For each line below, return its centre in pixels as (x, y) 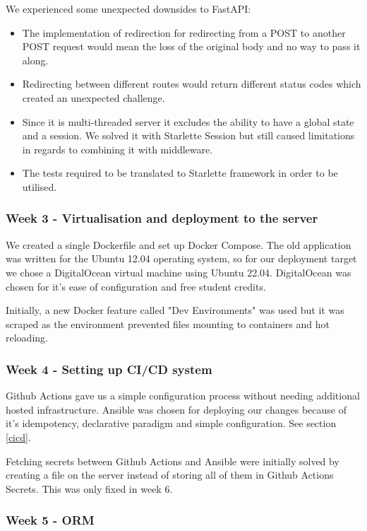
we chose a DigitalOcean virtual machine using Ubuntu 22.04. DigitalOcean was (179, 272)
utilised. (40, 186)
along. (35, 60)
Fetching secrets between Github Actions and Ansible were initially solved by (173, 461)
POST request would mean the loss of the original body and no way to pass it (191, 46)
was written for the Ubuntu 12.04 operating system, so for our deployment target (181, 258)
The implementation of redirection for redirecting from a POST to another (184, 32)
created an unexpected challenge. (94, 97)
